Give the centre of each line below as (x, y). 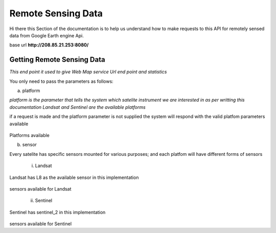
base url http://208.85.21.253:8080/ (49, 45)
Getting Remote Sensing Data (57, 60)
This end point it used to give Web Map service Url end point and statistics (88, 72)
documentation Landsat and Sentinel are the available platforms (77, 107)
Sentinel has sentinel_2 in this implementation (57, 212)
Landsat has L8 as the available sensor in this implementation (74, 177)
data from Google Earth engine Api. (47, 35)
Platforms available (29, 135)
